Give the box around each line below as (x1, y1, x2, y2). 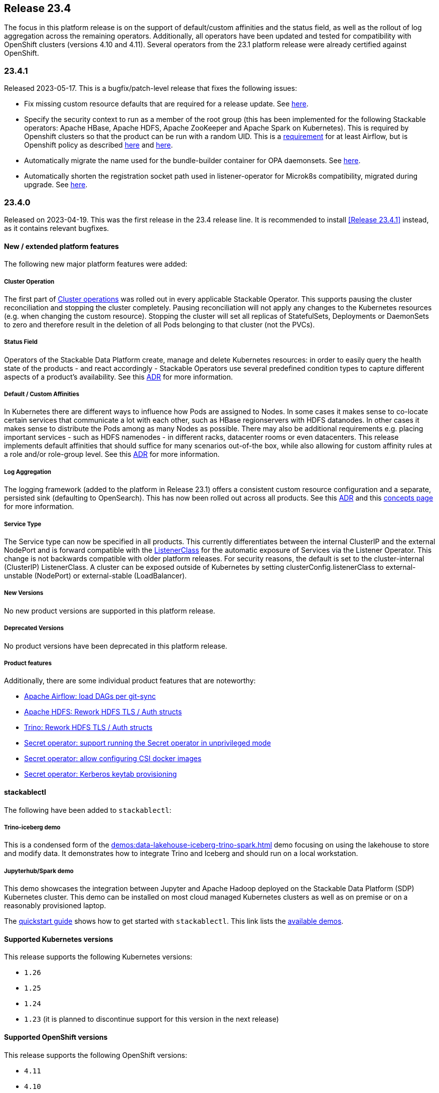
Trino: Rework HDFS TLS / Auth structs (24, 723, 153, 732)
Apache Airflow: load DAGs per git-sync (24, 692, 156, 701)
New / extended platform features (4, 241, 119, 251)
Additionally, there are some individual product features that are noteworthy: (4, 676, 256, 685)
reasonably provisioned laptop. (4, 901, 106, 910)
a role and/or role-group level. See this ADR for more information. (4, 450, 220, 459)
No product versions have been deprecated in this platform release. (4, 641, 227, 650)
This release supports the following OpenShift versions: (4, 1050, 187, 1059)
